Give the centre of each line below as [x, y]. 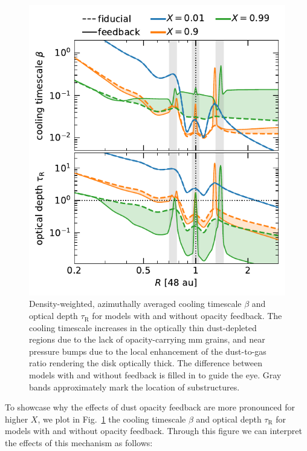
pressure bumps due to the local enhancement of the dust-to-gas [148, 351]
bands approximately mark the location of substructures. [134, 387]
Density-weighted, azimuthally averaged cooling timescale [135, 304]
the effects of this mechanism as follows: [79, 443]
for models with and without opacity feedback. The [187, 316]
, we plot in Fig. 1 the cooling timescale [112, 419]
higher [17, 419]
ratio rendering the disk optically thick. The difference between [146, 363]
